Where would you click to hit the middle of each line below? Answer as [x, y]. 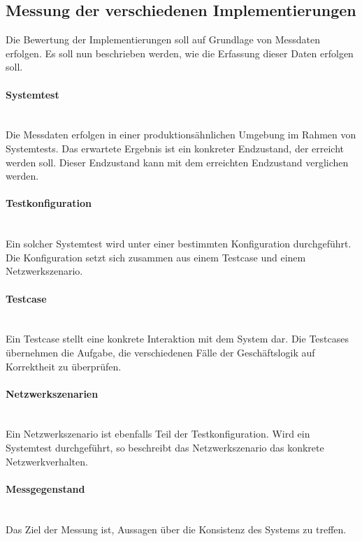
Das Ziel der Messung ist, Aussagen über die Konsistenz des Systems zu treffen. [176, 529]
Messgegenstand [45, 488]
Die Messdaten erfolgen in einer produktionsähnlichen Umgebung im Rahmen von [181, 135]
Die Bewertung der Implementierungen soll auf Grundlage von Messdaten [163, 39]
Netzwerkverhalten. [47, 461]
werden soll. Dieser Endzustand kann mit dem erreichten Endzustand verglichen [177, 162]
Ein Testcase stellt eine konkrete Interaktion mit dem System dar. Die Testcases [177, 339]
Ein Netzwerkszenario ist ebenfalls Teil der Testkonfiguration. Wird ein [158, 434]
